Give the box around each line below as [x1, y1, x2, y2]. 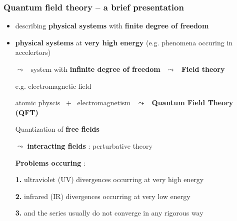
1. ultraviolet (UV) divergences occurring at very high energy [15, 174, 204, 185]
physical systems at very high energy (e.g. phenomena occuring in [15, 37, 233, 47]
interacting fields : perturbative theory [27, 140, 152, 151]
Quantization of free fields [15, 124, 99, 134]
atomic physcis [15, 97, 60, 108]
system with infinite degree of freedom [30, 64, 160, 74]
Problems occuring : [15, 157, 85, 168]
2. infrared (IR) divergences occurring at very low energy [15, 191, 190, 201]
